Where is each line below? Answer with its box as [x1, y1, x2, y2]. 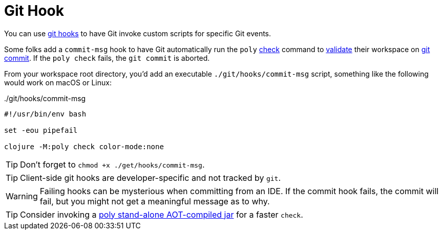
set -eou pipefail [4, 126, 78, 134]
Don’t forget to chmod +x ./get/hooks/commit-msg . [20, 159, 205, 170]
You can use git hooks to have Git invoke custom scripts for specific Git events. [4, 29, 271, 38]
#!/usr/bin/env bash [4, 109, 87, 118]
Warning [6, 191, 38, 201]
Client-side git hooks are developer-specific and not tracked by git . [20, 172, 281, 183]
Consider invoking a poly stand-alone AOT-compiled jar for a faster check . [20, 209, 303, 220]
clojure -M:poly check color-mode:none [4, 142, 164, 151]
